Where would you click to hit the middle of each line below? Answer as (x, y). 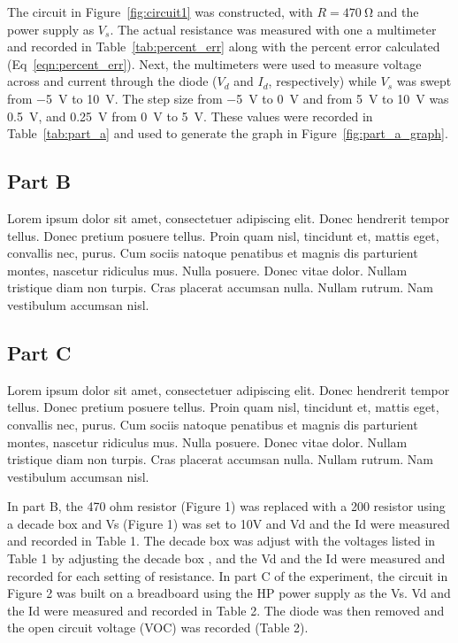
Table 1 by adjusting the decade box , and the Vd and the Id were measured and (226, 558)
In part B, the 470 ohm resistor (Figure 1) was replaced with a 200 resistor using (226, 506)
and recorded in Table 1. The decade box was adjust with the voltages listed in (221, 541)
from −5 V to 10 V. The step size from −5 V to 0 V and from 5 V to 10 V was (228, 98)
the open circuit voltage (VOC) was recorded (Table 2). (158, 628)
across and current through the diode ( (112, 81)
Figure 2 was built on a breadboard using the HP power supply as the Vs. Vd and (229, 593)
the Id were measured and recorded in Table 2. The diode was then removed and (226, 610)
